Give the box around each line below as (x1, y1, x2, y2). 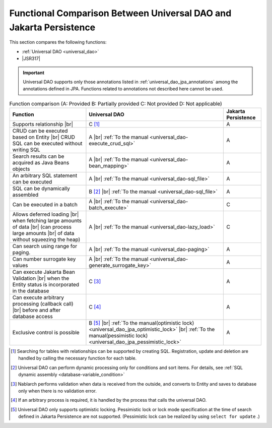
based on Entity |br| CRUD (12, 134, 76, 141)
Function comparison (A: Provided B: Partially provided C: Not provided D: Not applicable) (9, 100, 223, 107)
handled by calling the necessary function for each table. (18, 355, 137, 361)
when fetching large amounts (12, 217, 82, 224)
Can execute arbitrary (12, 294, 64, 301)
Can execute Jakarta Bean (12, 269, 75, 276)
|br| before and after (12, 307, 61, 314)
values (12, 262, 28, 269)
